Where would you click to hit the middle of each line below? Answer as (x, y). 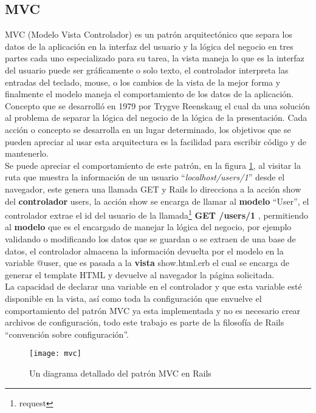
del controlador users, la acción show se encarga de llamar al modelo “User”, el (157, 201)
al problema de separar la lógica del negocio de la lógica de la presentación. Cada (156, 118)
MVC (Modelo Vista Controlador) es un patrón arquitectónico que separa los (149, 34)
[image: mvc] (55, 354)
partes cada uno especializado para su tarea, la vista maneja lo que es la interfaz (155, 58)
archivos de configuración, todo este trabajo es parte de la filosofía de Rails (145, 322)
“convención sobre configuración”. (67, 334)
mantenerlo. (27, 153)
